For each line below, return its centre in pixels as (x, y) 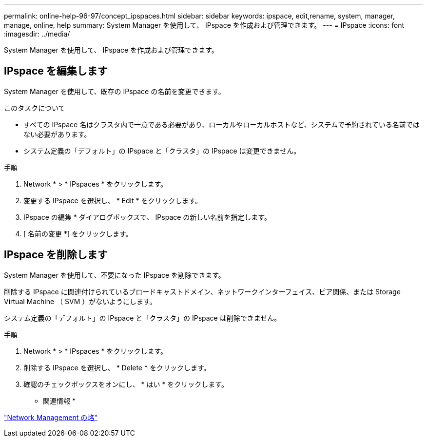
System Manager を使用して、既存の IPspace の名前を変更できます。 (115, 91)
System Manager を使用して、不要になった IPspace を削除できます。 (115, 275)
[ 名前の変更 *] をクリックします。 (78, 233)
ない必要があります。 (57, 134)
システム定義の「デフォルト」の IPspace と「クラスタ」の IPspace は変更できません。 (162, 151)
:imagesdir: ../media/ (37, 34)
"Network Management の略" (51, 417)
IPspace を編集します (56, 71)
